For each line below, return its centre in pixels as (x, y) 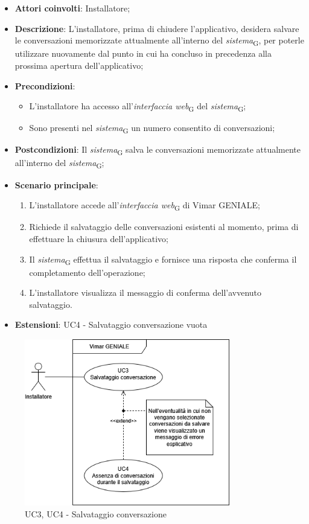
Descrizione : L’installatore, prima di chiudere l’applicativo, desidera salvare (157, 28)
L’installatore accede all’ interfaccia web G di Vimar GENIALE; (145, 206)
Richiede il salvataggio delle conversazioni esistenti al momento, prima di (164, 227)
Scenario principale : (56, 184)
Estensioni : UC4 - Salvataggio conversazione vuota (111, 324)
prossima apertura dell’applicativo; (79, 65)
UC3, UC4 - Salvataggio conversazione (96, 513)
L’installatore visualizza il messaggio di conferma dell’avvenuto (145, 292)
